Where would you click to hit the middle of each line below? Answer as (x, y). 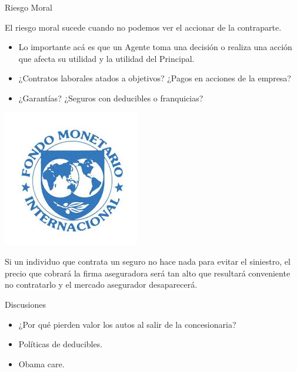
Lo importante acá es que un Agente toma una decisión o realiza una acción (155, 47)
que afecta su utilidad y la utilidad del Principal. (106, 58)
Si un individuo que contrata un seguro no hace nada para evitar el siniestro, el (148, 261)
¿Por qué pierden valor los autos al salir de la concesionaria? (127, 324)
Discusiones (26, 304)
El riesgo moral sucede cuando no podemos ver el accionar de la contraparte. (143, 27)
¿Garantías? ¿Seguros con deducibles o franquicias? (111, 98)
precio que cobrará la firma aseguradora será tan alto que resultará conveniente (148, 273)
